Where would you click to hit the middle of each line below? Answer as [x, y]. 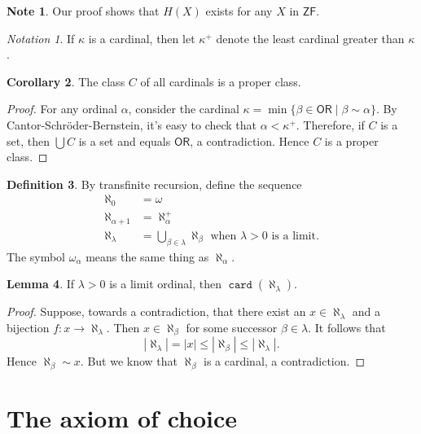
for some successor [232, 327]
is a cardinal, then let [142, 38]
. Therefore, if [330, 124]
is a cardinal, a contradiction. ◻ [284, 361]
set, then [28, 140]
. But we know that [129, 361]
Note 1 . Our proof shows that [83, 11]
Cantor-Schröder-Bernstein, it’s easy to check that [132, 124]
